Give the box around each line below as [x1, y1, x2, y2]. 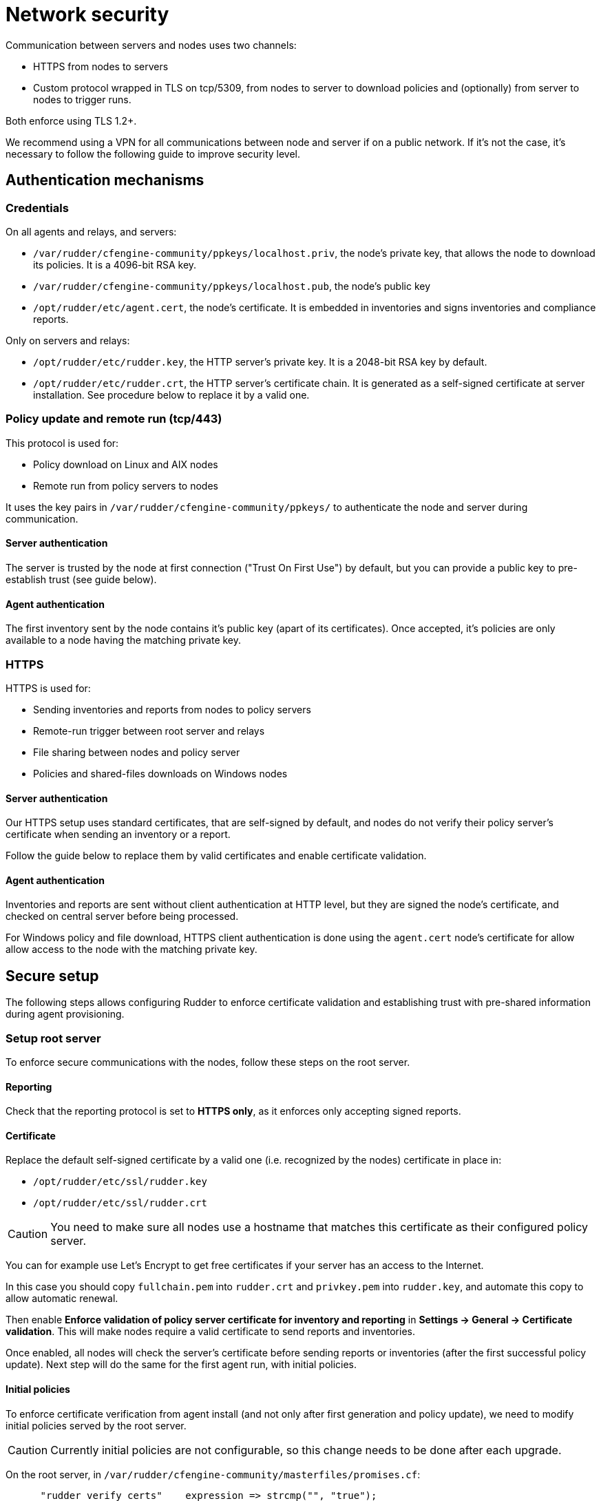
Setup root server [6, 1031, 101, 1045]
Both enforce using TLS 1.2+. [6, 114, 137, 127]
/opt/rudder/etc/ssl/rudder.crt [33, 1197, 207, 1209]
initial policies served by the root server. [6, 1419, 187, 1431]
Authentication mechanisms [6, 171, 204, 189]
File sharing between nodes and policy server [33, 746, 240, 758]
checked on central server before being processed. [6, 910, 239, 923]
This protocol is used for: [6, 437, 119, 449]
